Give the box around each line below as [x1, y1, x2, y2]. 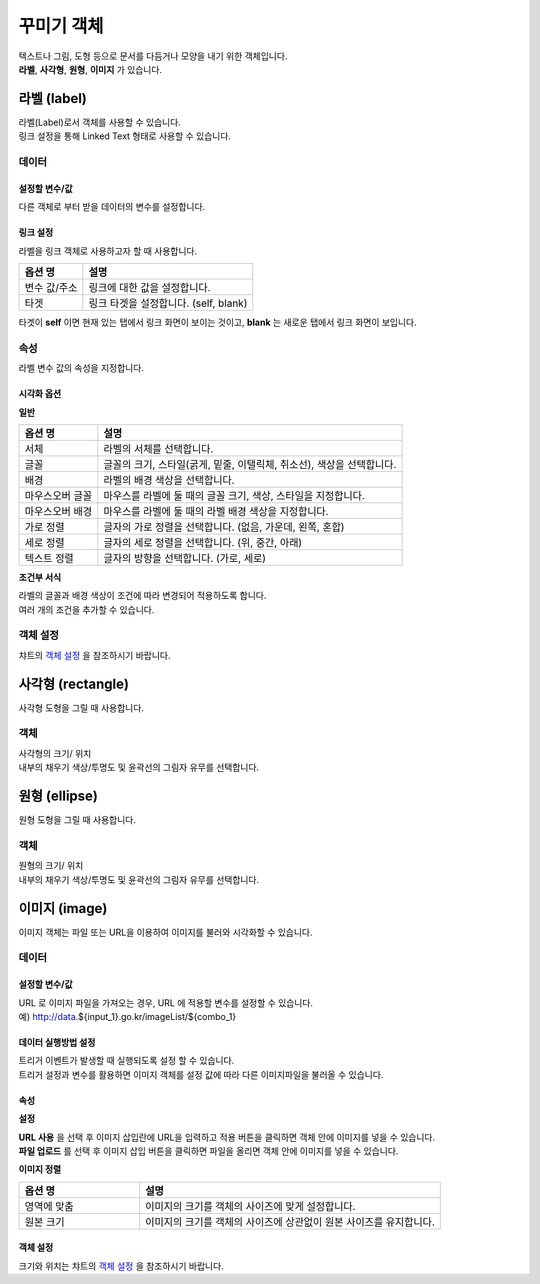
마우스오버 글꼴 [24, 488, 93, 502]
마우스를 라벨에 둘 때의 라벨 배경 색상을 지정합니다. [103, 504, 329, 518]
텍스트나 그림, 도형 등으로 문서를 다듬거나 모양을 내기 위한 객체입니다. [18, 50, 288, 62]
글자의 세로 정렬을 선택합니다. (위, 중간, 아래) [103, 535, 303, 549]
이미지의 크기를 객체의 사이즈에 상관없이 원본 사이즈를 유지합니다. [145, 1215, 435, 1229]
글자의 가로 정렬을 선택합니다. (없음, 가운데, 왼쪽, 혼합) [103, 520, 345, 534]
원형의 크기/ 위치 [18, 860, 84, 872]
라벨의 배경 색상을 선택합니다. [103, 473, 235, 487]
